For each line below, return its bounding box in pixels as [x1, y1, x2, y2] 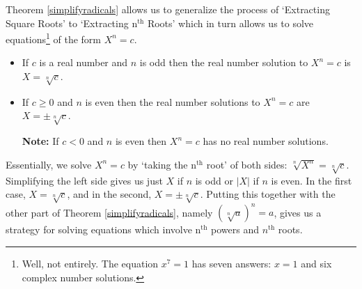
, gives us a [274, 205, 322, 219]
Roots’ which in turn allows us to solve [147, 15, 314, 30]
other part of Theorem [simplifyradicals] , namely [6, 205, 213, 219]
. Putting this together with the [200, 187, 336, 201]
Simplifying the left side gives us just [6, 173, 163, 187]
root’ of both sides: [206, 157, 288, 171]
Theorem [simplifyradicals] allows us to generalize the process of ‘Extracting [6, 2, 330, 16]
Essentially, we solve [6, 157, 92, 171]
